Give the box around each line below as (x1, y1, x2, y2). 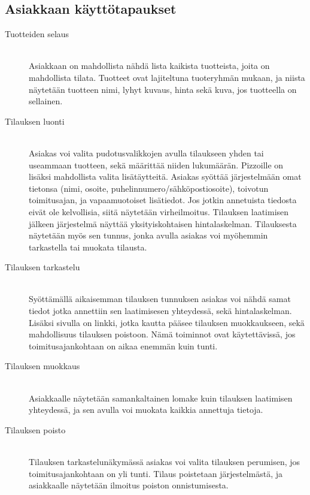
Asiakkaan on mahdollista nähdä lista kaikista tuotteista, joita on (29, 59, 270, 72)
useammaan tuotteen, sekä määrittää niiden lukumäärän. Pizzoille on (29, 158, 284, 171)
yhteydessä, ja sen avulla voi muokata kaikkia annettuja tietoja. (29, 403, 263, 416)
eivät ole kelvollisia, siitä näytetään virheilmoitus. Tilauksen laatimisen (29, 205, 289, 218)
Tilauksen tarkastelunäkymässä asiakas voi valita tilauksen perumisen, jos (29, 455, 300, 468)
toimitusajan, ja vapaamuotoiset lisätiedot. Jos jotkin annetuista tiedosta (29, 194, 297, 206)
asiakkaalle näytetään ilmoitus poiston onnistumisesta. (29, 479, 229, 491)
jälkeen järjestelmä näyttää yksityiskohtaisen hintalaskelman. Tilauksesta (29, 217, 297, 230)
